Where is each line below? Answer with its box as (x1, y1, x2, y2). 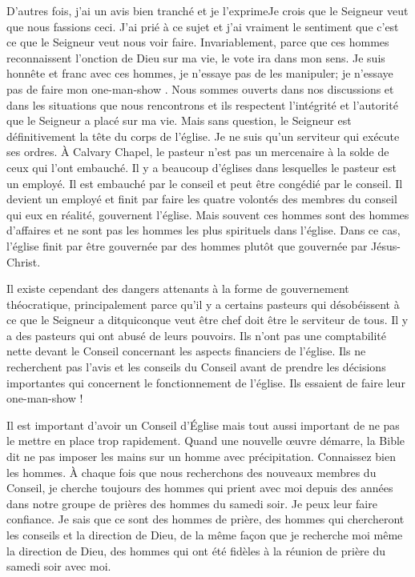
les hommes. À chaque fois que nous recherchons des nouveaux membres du (6, 463, 377, 480)
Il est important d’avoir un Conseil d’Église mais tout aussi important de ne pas (6, 416, 400, 433)
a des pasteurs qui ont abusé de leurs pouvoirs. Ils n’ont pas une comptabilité (6, 327, 387, 343)
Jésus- (371, 237, 401, 254)
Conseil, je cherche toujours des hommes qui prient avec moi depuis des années (6, 479, 393, 496)
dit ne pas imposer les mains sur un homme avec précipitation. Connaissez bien (6, 448, 396, 465)
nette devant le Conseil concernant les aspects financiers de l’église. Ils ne (6, 343, 366, 359)
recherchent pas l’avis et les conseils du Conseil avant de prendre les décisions (6, 359, 386, 375)
